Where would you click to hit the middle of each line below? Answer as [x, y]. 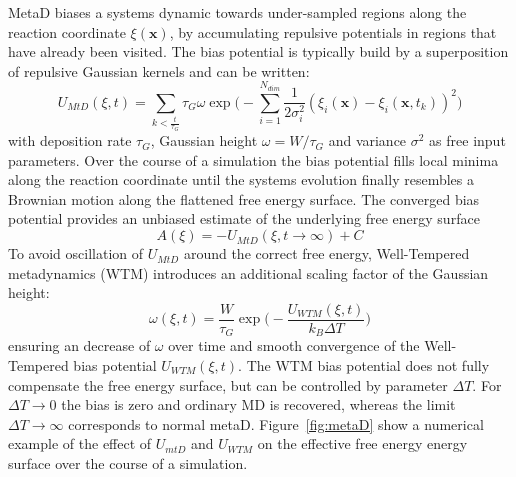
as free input [467, 140]
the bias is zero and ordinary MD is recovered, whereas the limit [258, 404]
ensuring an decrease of [79, 345]
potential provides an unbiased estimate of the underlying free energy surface [244, 218]
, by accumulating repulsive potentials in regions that [333, 31]
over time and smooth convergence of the [294, 345]
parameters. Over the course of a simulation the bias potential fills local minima [253, 159]
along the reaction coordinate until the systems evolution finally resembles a [241, 179]
